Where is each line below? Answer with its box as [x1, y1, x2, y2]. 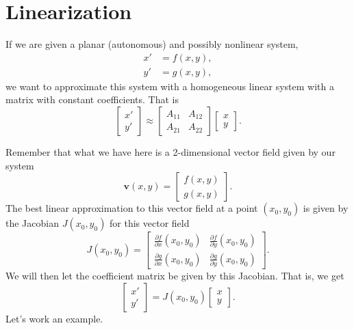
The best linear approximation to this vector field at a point [5, 201, 258, 215]
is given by [303, 201, 349, 215]
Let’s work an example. [5, 311, 103, 325]
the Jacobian [5, 216, 59, 230]
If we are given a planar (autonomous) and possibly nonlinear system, [5, 37, 299, 51]
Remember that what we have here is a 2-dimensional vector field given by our [5, 144, 336, 159]
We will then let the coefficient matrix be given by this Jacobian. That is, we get [5, 269, 344, 283]
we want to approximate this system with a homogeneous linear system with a [5, 79, 334, 93]
